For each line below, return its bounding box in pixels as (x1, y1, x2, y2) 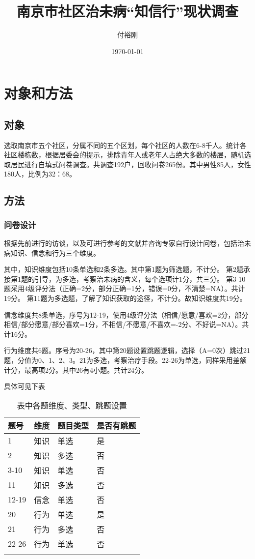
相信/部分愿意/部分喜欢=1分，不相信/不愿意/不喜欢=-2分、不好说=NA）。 (4, 319, 242, 329)
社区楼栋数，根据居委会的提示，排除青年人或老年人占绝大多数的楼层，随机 (4, 149, 244, 160)
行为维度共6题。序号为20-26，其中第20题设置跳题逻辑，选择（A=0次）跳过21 (4, 345, 251, 355)
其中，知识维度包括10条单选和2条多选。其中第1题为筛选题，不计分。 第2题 (4, 264, 243, 274)
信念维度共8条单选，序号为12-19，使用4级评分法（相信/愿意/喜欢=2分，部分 (4, 309, 249, 320)
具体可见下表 (4, 381, 45, 391)
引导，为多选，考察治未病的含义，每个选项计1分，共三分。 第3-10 (34, 273, 246, 284)
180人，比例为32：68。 (4, 169, 76, 179)
